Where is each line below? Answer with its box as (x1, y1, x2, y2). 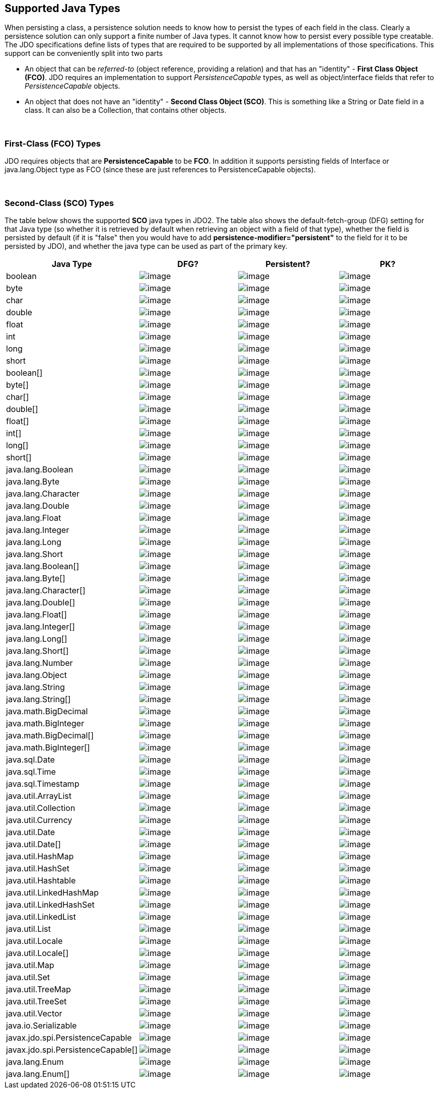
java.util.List (6, 923, 51, 934)
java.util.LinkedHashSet (6, 899, 95, 910)
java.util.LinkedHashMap (6, 887, 99, 898)
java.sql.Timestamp (6, 778, 80, 789)
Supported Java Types (5, 2, 120, 15)
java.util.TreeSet (6, 996, 67, 1006)
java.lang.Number (6, 657, 73, 668)
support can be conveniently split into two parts (5, 49, 163, 58)
